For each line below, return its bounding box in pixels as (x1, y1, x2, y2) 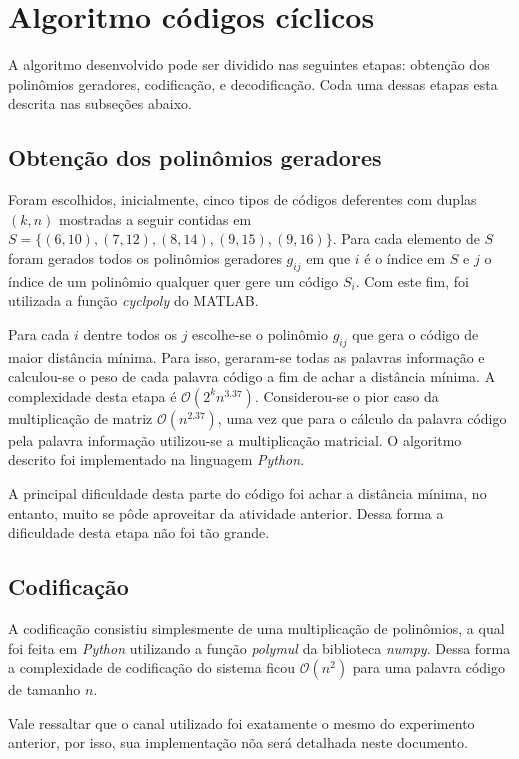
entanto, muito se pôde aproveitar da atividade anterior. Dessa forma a (8, 502, 444, 523)
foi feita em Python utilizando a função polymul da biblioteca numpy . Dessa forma (8, 637, 511, 658)
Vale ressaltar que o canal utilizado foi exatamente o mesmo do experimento (8, 712, 475, 733)
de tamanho (8, 679, 81, 700)
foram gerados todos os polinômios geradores (8, 247, 282, 268)
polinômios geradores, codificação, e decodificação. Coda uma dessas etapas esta (8, 73, 498, 94)
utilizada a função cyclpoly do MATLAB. (8, 290, 259, 311)
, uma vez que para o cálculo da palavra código (217, 407, 507, 428)
